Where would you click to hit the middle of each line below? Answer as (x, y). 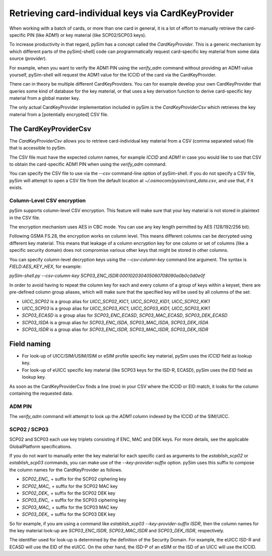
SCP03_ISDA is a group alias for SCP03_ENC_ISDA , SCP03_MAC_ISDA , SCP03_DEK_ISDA (115, 322)
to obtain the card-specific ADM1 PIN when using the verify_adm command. (88, 164)
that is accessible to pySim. (38, 148)
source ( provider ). (28, 58)
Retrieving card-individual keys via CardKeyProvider (122, 13)
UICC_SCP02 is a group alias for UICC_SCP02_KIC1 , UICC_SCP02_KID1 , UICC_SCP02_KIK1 (116, 301)
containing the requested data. (41, 393)
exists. (16, 188)
